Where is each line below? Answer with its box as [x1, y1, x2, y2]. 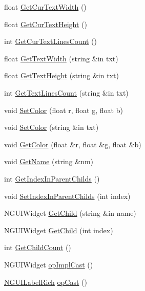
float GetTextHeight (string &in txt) [4, 70, 119, 81]
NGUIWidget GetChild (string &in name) [4, 208, 136, 218]
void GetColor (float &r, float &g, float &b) [4, 139, 141, 149]
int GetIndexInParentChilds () [4, 173, 100, 184]
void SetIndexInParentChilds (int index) [4, 190, 131, 201]
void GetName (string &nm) [4, 156, 94, 167]
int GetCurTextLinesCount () [4, 36, 97, 47]
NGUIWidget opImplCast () [4, 259, 93, 270]
